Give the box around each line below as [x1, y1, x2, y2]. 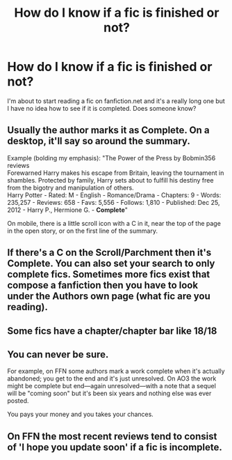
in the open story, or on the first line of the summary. [7, 227, 158, 235]
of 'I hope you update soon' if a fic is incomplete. [7, 441, 222, 453]
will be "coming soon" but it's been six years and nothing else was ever [7, 389, 212, 398]
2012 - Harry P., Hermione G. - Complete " [7, 206, 129, 214]
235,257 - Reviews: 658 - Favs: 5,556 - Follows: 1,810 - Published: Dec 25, [7, 198, 220, 206]
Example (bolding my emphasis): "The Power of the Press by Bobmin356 [7, 153, 216, 162]
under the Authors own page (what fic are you [7, 291, 210, 302]
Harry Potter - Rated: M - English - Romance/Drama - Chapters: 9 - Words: [7, 190, 222, 199]
